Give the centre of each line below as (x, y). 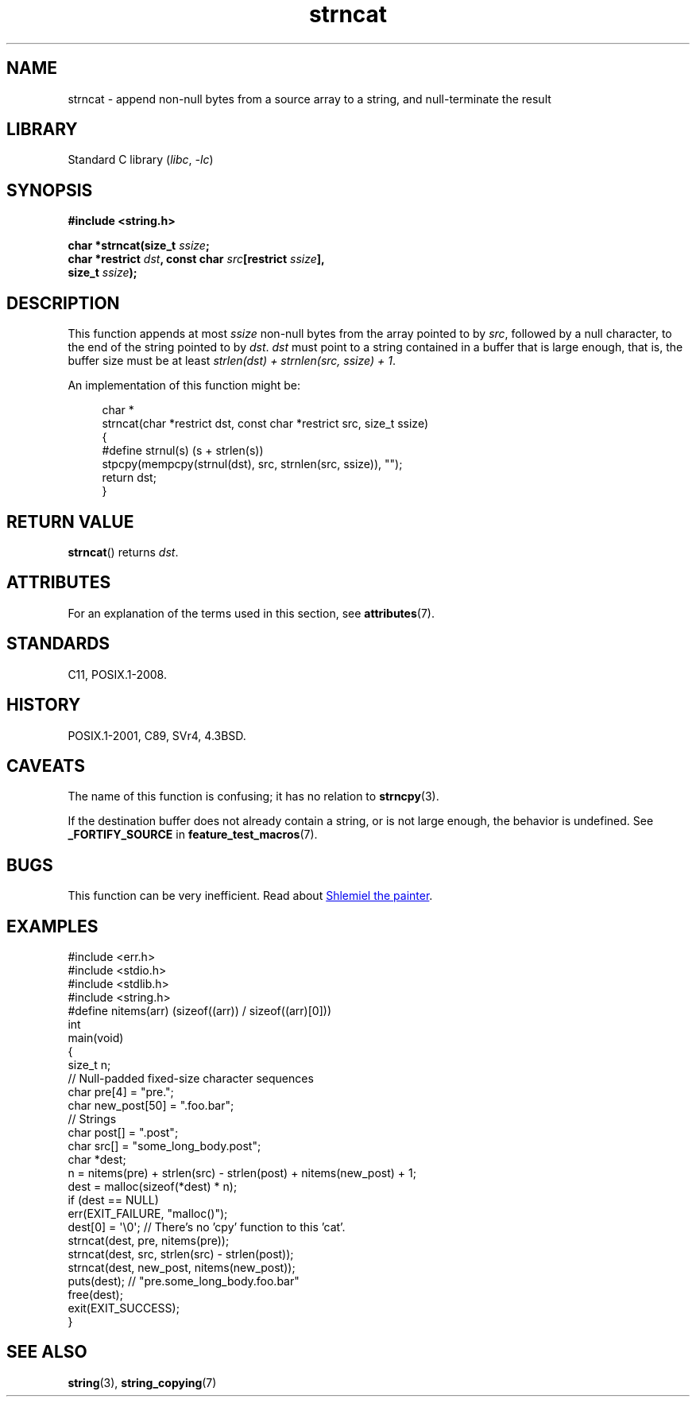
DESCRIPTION (63, 303)
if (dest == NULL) (113, 1200)
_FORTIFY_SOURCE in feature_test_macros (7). (193, 835)
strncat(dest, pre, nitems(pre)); (149, 1241)
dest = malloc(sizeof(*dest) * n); (153, 1187)
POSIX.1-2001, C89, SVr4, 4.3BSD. (157, 735)
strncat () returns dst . (123, 552)
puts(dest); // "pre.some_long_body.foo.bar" (184, 1281)
